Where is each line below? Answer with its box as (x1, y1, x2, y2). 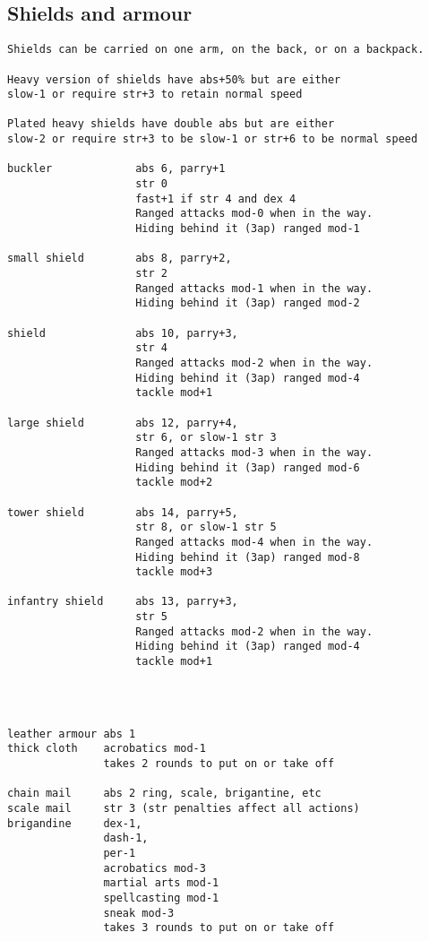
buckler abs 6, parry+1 (7, 162, 226, 176)
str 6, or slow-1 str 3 (135, 431, 277, 445)
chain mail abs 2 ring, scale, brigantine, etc (7, 787, 322, 800)
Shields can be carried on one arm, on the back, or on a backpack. (7, 43, 425, 56)
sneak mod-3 (103, 906, 175, 919)
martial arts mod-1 (103, 876, 219, 890)
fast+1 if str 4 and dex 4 (135, 192, 296, 205)
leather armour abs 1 (7, 727, 136, 740)
